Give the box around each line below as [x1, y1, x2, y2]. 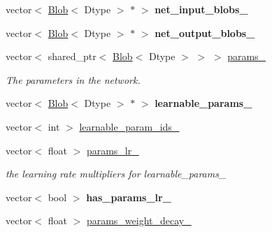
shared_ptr [48, 49, 96, 64]
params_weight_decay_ [86, 213, 192, 228]
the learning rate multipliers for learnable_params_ [6, 166, 227, 181]
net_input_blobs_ [155, 2, 248, 16]
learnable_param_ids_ [79, 119, 180, 133]
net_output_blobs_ [155, 25, 255, 40]
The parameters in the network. [6, 72, 141, 87]
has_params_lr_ [86, 189, 171, 204]
